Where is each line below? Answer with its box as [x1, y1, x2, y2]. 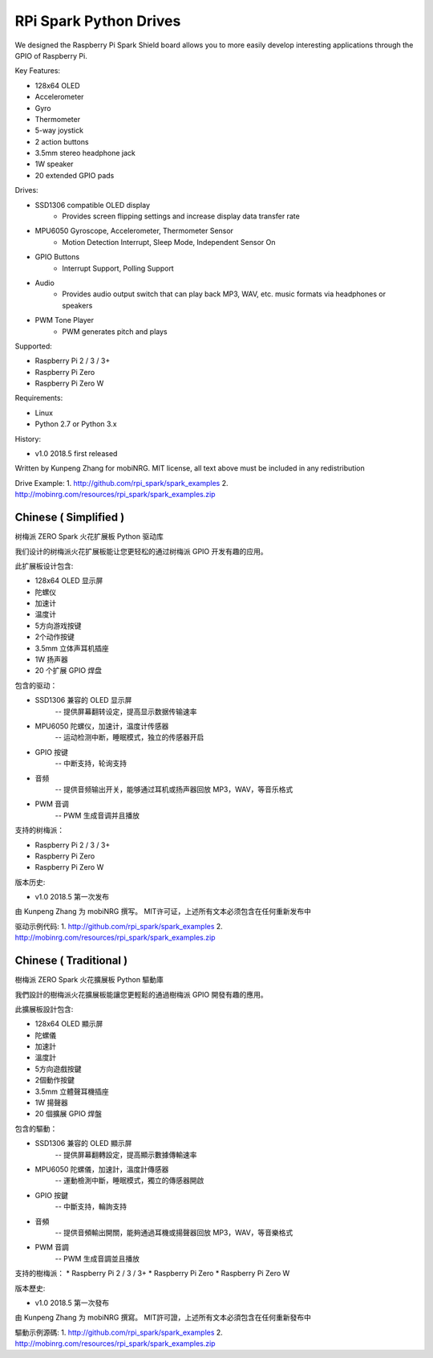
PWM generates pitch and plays [62, 326, 168, 336]
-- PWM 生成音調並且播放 [55, 1254, 140, 1263]
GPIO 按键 [34, 747, 68, 756]
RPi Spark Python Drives [14, 12, 181, 30]
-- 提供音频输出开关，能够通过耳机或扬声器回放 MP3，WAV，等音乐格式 [55, 784, 293, 794]
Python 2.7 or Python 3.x [34, 419, 117, 429]
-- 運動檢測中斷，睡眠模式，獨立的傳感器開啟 [55, 1176, 204, 1185]
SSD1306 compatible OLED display [34, 200, 151, 210]
